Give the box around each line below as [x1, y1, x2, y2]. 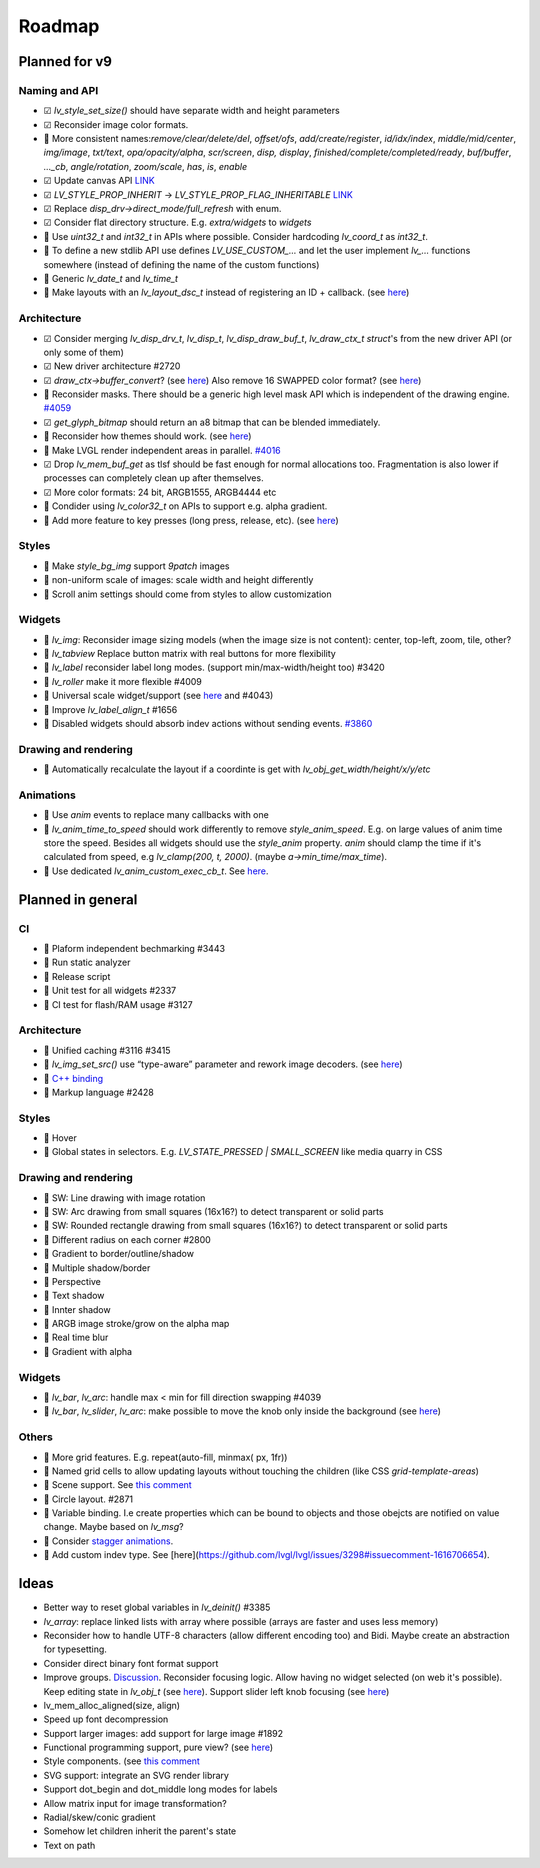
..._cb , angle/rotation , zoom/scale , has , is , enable [43, 160, 248, 172]
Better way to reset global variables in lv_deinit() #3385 [43, 1601, 271, 1614]
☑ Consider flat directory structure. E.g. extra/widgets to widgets [43, 216, 312, 229]
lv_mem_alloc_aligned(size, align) [43, 1699, 180, 1711]
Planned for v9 [18, 53, 112, 70]
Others [18, 1430, 54, 1444]
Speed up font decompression [43, 1713, 169, 1725]
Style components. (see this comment [43, 1755, 200, 1767]
